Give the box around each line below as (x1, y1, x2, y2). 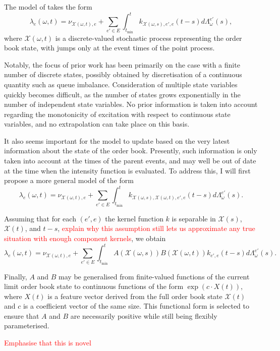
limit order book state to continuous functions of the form (4, 281, 184, 291)
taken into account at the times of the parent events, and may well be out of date (4, 155, 256, 166)
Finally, (4, 271, 27, 281)
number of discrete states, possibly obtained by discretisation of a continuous (4, 69, 242, 80)
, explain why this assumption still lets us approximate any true (58, 223, 255, 233)
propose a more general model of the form (4, 175, 134, 186)
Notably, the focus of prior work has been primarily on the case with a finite (4, 59, 240, 70)
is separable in (172, 213, 216, 223)
